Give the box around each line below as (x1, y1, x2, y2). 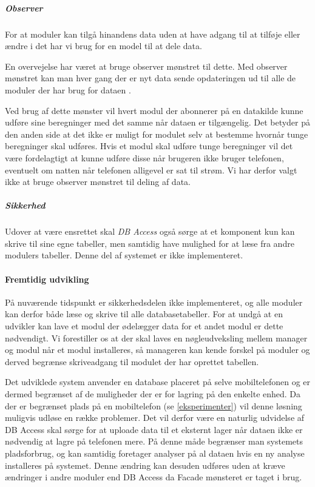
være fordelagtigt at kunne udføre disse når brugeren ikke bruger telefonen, (5, 151, 284, 164)
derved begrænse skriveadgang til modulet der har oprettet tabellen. (5, 355, 259, 368)
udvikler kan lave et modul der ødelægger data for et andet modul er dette (5, 320, 283, 332)
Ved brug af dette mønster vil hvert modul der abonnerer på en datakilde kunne (5, 104, 303, 116)
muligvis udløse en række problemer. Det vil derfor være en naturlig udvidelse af (5, 411, 305, 424)
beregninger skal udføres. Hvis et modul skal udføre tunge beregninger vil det (5, 139, 293, 152)
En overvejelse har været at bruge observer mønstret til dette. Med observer (5, 59, 288, 72)
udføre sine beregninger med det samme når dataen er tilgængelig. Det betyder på (5, 116, 311, 129)
